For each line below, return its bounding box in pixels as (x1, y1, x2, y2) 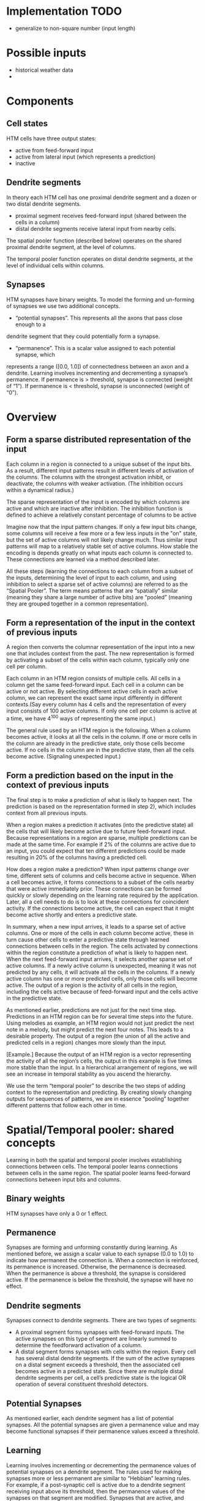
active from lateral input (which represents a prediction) (15, 153, 156, 160)
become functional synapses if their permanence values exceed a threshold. (6, 1428, 199, 1435)
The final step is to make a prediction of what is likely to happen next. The (6, 796, 193, 803)
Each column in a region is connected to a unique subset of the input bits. (6, 460, 192, 468)
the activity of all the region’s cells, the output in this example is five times (6, 1057, 192, 1065)
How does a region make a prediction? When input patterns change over (6, 865, 190, 873)
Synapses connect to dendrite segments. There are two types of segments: (6, 1317, 197, 1324)
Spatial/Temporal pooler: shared (6, 1123, 174, 1137)
